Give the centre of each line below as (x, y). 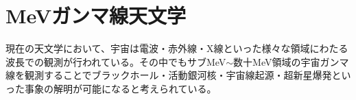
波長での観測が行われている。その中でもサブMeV (116, 61)
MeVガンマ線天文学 (96, 15)
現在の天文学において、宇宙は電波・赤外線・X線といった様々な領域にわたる (177, 48)
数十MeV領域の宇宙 (277, 61)
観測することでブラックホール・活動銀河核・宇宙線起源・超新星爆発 (178, 75)
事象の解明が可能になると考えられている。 (120, 88)
